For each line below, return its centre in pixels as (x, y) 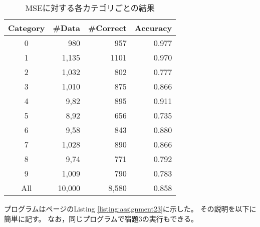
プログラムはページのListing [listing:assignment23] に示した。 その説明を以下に (130, 208)
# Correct (107, 28)
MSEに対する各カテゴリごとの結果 (90, 8)
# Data (67, 28)
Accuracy (153, 28)
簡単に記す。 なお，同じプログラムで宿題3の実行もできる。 (101, 218)
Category (27, 28)
